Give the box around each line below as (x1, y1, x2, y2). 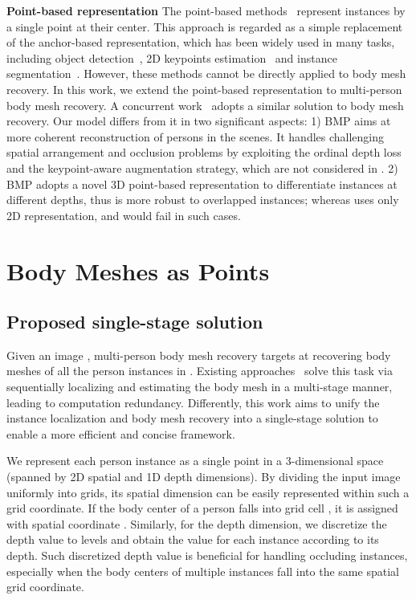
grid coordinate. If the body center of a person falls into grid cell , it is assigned (6, 500, 398, 516)
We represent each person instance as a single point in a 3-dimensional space (6, 452, 384, 469)
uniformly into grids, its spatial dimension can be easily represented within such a (6, 484, 410, 500)
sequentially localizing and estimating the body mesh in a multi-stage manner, (6, 378, 393, 395)
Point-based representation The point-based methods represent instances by (6, 2, 406, 18)
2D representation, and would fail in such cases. (6, 206, 241, 223)
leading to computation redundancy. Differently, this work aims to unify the (6, 394, 380, 410)
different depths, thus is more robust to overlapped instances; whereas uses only (6, 191, 399, 208)
